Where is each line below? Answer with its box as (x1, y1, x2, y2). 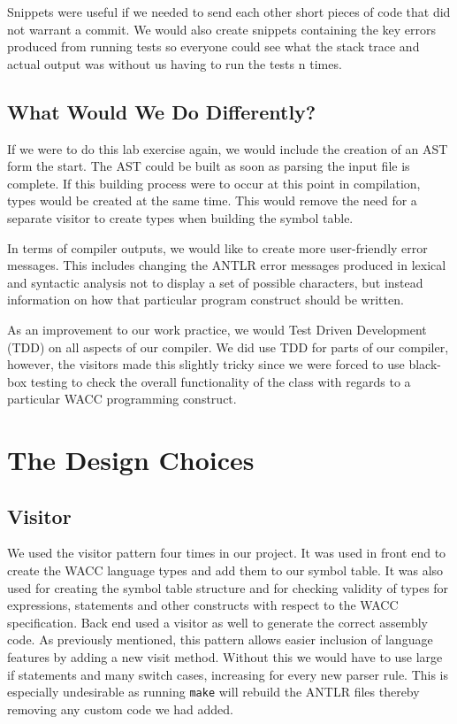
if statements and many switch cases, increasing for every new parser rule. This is (7, 665, 449, 683)
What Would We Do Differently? (7, 97, 316, 125)
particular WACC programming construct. (7, 389, 237, 408)
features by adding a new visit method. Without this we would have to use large (7, 648, 443, 666)
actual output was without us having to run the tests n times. (7, 54, 342, 73)
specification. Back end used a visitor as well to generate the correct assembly (7, 612, 428, 631)
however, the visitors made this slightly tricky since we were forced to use (7, 355, 405, 374)
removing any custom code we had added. (7, 699, 233, 718)
